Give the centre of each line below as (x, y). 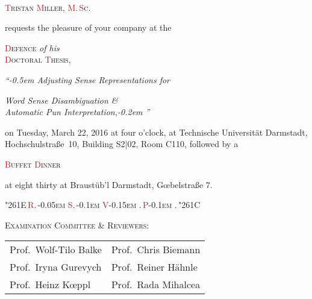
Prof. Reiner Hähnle (154, 267)
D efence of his (32, 47)
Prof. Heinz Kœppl (50, 285)
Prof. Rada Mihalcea (156, 285)
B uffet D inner (33, 164)
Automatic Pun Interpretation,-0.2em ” (77, 112)
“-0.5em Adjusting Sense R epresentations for (88, 79)
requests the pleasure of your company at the (88, 27)
